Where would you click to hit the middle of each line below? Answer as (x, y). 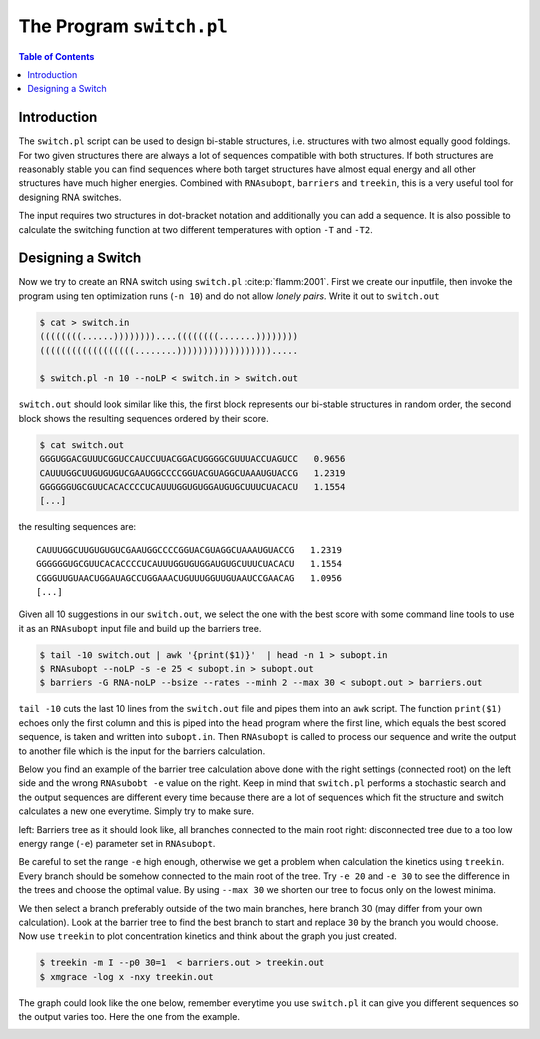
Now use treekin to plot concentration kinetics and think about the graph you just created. (207, 936)
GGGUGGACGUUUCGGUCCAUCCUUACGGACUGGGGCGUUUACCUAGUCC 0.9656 (192, 459)
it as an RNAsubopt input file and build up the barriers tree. (140, 628)
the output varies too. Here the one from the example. (129, 1017)
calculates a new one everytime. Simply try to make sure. (136, 811)
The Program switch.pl (123, 26)
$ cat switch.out (82, 444)
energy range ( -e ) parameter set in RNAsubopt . (117, 843)
